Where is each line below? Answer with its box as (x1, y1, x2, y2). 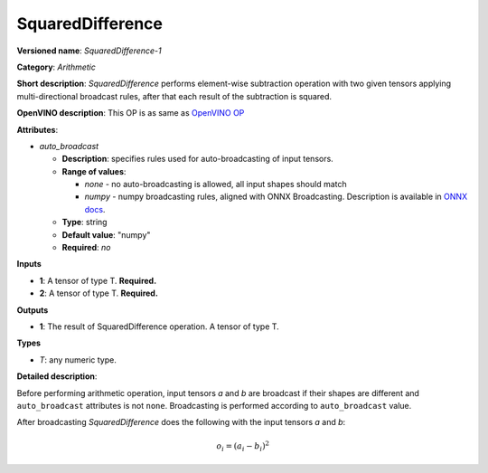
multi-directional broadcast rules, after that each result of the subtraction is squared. (16, 90, 333, 101)
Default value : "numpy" (61, 229, 151, 240)
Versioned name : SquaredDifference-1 (16, 45, 162, 56)
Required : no (61, 242, 111, 253)
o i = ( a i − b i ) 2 (216, 439, 270, 453)
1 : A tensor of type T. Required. (39, 275, 157, 286)
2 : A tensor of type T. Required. (39, 288, 158, 298)
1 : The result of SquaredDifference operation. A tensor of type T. (39, 321, 279, 332)
